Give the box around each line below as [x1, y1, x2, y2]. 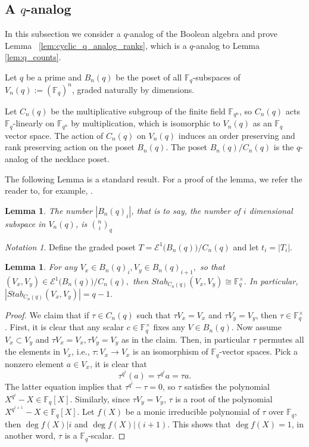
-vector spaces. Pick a [219, 345, 298, 358]
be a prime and [26, 70, 82, 83]
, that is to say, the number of [131, 204, 241, 216]
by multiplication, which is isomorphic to [71, 117, 220, 129]
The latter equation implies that [5, 380, 123, 393]
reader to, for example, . [5, 184, 93, 197]
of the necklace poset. [31, 153, 110, 165]
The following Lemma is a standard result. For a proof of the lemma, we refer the [5, 172, 302, 185]
